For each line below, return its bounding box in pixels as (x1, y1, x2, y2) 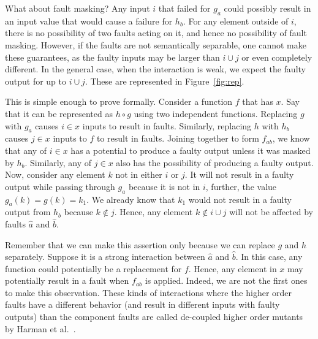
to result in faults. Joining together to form (96, 132, 259, 145)
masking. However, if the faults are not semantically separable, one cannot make (5, 38, 306, 51)
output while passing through (5, 180, 115, 192)
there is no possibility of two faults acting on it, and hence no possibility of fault (5, 26, 307, 39)
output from (5, 205, 51, 218)
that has (242, 95, 273, 108)
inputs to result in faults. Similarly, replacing (82, 119, 252, 132)
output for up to (5, 74, 67, 87)
